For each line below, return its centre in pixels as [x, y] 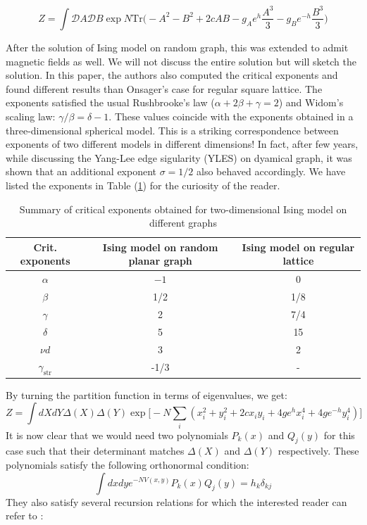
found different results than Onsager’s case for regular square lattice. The [164, 88]
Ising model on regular [298, 247]
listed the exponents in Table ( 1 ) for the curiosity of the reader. [143, 185]
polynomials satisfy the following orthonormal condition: [127, 464]
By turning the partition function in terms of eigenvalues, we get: [147, 394]
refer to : [25, 515]
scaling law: [31, 116]
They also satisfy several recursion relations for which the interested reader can [176, 501]
